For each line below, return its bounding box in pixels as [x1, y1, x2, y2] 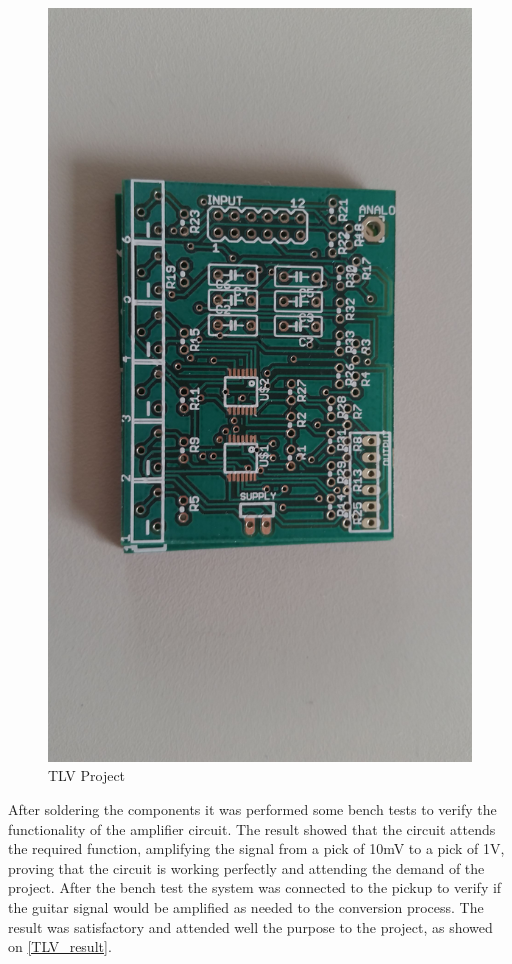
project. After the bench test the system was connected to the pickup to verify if [8, 877, 502, 898]
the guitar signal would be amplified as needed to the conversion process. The [8, 896, 484, 917]
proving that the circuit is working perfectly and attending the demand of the [8, 857, 485, 878]
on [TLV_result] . [8, 936, 112, 957]
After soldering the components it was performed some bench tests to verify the [8, 798, 497, 819]
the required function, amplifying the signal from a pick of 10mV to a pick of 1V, [8, 838, 505, 859]
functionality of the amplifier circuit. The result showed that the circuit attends [8, 818, 496, 839]
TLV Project [48, 765, 126, 786]
